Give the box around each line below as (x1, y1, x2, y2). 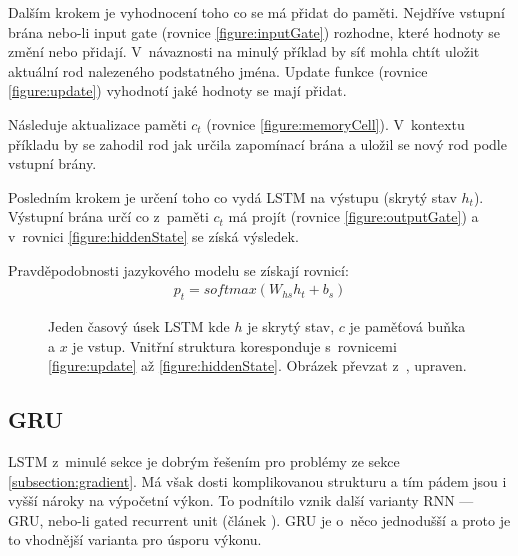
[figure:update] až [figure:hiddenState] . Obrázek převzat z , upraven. (48, 355, 467, 376)
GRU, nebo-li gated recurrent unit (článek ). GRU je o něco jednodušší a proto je (8, 509, 511, 530)
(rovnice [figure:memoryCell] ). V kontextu (206, 113, 465, 134)
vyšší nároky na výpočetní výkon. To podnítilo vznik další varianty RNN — (8, 490, 474, 511)
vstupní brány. (8, 153, 97, 174)
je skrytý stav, (247, 315, 335, 336)
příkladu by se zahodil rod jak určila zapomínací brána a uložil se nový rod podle (8, 133, 507, 154)
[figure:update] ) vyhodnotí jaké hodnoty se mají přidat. (8, 80, 347, 101)
